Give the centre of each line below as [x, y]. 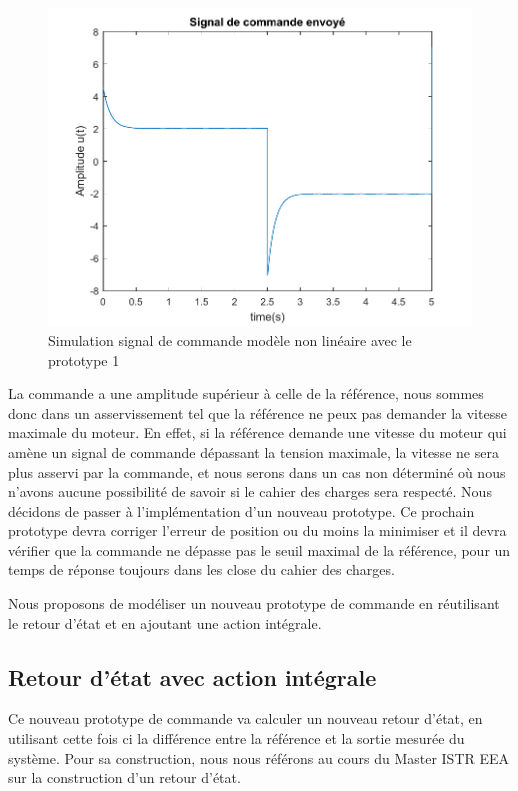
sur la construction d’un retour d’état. [124, 777]
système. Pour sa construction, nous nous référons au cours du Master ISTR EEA [259, 757]
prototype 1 [84, 359]
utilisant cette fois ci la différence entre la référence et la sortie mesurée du [236, 738]
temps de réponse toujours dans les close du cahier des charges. [201, 569]
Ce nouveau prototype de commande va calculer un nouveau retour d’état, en [245, 718]
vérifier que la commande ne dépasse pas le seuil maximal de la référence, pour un [259, 549]
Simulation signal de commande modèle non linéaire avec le [230, 339]
